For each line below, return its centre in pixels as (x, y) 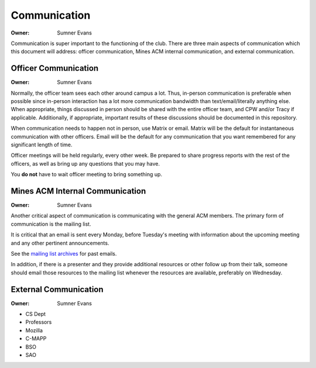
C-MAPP (36, 339)
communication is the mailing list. (51, 224)
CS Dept (36, 314)
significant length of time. (42, 145)
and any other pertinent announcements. (60, 243)
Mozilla (34, 330)
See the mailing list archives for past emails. (64, 254)
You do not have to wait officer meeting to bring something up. (87, 174)
